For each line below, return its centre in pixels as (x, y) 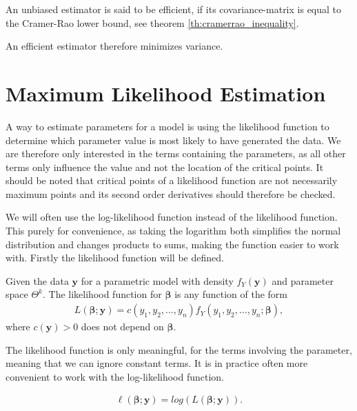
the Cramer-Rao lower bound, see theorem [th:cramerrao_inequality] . (152, 22)
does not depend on (122, 327)
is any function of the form (231, 294)
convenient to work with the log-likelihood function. (115, 376)
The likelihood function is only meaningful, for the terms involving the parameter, (179, 349)
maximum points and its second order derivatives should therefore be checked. (171, 193)
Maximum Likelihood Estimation (166, 93)
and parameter (303, 280)
